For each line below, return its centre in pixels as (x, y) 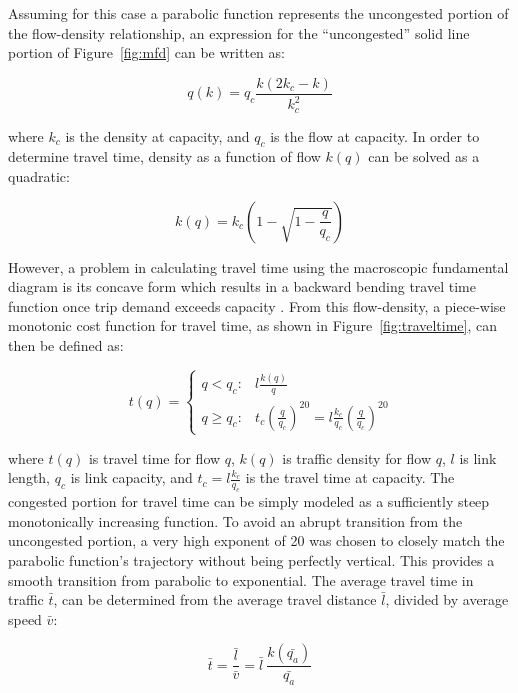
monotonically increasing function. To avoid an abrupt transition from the (235, 520)
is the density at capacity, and (157, 135)
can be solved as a (424, 156)
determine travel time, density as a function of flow (164, 156)
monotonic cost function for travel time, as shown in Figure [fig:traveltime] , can (253, 325)
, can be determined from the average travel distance (215, 599)
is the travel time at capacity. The (350, 477)
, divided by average (447, 599)
